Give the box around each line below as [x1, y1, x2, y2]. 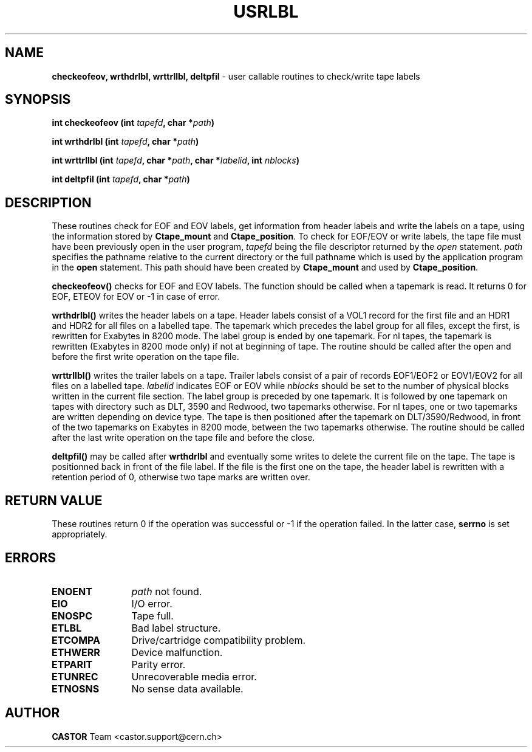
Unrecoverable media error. [131, 670, 257, 683]
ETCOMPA [52, 633, 101, 646]
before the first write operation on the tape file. [52, 351, 239, 362]
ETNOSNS [52, 682, 100, 695]
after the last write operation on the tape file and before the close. [52, 432, 315, 443]
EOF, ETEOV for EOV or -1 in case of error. [52, 291, 220, 302]
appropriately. [52, 529, 107, 540]
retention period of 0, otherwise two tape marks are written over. [52, 472, 310, 483]
